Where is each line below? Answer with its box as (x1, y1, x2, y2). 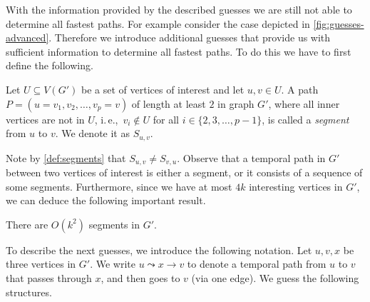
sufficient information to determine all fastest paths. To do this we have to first (6, 44, 351, 59)
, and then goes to (101, 271, 180, 286)
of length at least (131, 96, 206, 111)
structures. (6, 284, 52, 299)
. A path (281, 81, 319, 96)
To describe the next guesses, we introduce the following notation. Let (6, 242, 312, 257)
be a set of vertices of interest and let (81, 81, 245, 96)
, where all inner (268, 96, 340, 111)
